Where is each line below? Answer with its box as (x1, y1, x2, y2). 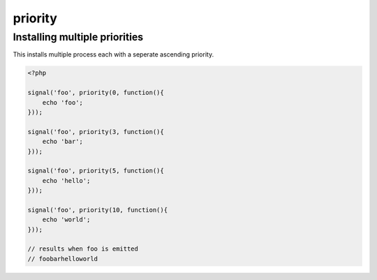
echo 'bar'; (42, 138, 84, 146)
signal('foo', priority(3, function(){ (27, 128, 164, 135)
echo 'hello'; (42, 177, 91, 184)
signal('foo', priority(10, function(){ (27, 206, 168, 214)
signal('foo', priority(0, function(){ (27, 89, 164, 97)
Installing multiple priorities (13, 31, 144, 43)
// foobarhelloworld (27, 255, 98, 263)
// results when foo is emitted (27, 245, 139, 253)
